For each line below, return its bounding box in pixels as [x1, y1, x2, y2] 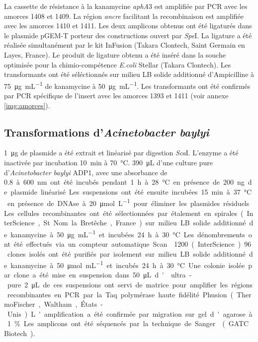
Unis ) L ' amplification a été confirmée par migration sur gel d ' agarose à [7, 308, 253, 319]
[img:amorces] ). [4, 100, 50, 110]
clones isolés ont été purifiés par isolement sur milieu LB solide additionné [7, 248, 246, 259]
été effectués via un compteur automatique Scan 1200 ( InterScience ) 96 [13, 239, 252, 249]
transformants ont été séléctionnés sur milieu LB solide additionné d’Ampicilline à [4, 69, 255, 79]
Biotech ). [4, 328, 35, 339]
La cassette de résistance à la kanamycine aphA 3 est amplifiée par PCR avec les [4, 1, 248, 11]
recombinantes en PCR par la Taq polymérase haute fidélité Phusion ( [7, 289, 234, 299]
